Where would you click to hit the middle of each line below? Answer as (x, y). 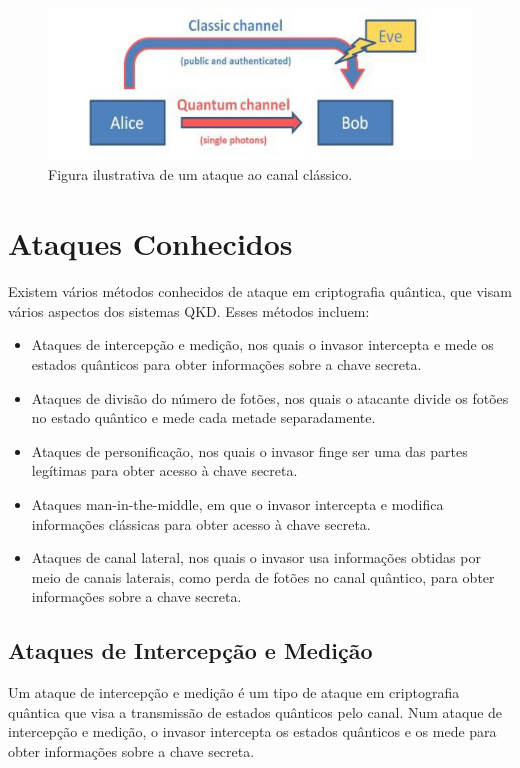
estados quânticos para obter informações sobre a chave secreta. (226, 363)
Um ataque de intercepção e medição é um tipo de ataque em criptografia (234, 692)
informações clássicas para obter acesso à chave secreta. (201, 523)
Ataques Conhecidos (150, 243)
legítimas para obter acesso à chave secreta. (164, 470)
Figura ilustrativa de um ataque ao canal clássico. (200, 174)
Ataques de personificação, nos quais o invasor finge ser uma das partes (249, 450)
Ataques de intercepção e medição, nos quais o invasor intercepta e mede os (262, 344)
